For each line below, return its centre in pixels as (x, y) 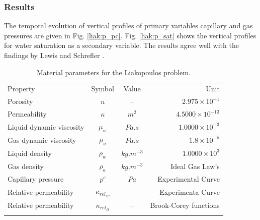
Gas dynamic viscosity (42, 140)
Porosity (20, 101)
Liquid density (30, 153)
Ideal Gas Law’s (195, 166)
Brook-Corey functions (185, 205)
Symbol (103, 89)
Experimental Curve (189, 179)
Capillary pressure (36, 179)
